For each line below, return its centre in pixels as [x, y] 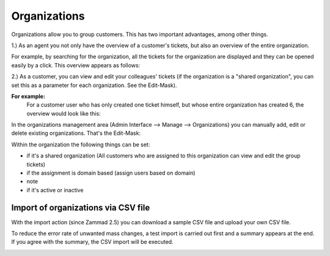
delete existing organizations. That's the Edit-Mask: [76, 133]
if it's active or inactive [55, 190]
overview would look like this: [64, 113]
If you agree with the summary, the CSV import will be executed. [92, 242]
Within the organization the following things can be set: [81, 145]
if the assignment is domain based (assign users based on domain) [111, 173]
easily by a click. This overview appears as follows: [76, 65]
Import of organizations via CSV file [81, 207]
